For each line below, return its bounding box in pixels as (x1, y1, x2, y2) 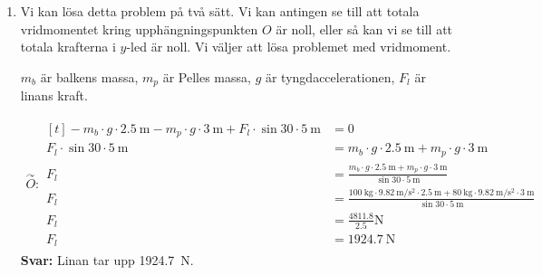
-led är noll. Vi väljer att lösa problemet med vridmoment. (126, 37, 451, 56)
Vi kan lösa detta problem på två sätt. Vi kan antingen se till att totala (20, 2, 420, 20)
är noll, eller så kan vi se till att (276, 19, 453, 38)
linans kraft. (20, 86, 88, 105)
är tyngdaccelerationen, (265, 67, 395, 86)
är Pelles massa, (162, 67, 251, 86)
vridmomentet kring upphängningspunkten (20, 19, 258, 38)
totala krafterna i (20, 37, 116, 56)
